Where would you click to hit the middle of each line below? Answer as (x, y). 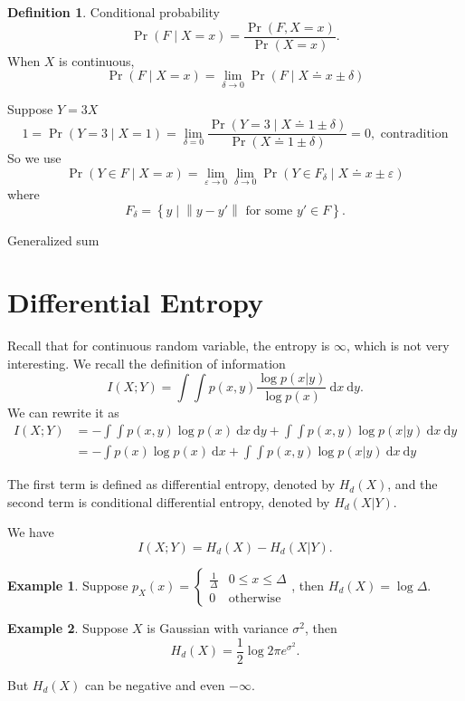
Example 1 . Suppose (68, 585)
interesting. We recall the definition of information (147, 363)
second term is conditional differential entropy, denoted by (169, 501)
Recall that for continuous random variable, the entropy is (169, 346)
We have (31, 532)
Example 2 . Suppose (68, 627)
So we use (34, 158)
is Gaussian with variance (218, 627)
